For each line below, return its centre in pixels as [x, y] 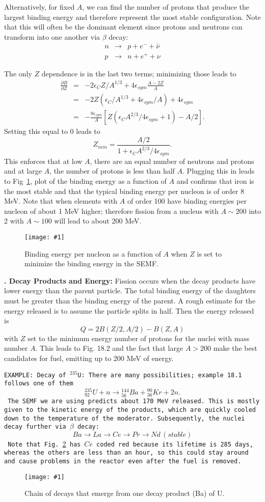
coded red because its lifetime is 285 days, [175, 444]
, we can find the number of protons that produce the [166, 7]
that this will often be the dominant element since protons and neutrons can [123, 27]
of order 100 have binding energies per [187, 201]
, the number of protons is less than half [112, 171]
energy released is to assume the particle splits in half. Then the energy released [129, 310]
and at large [23, 171]
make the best [235, 348]
